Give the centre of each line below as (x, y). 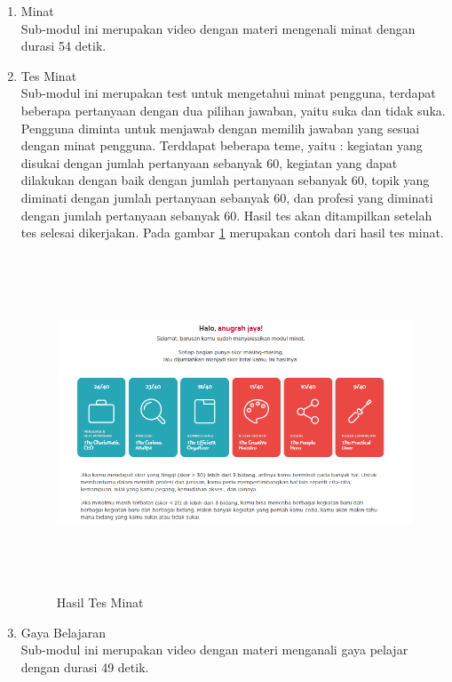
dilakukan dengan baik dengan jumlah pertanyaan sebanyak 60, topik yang (225, 180)
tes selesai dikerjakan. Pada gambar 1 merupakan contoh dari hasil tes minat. (232, 233)
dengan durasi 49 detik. (85, 667)
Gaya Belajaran (63, 632)
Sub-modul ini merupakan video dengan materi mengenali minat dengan (218, 28)
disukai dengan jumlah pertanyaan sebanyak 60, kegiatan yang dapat (209, 162)
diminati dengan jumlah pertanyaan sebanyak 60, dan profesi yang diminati (227, 197)
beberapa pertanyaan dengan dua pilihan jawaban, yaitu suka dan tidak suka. (233, 110)
